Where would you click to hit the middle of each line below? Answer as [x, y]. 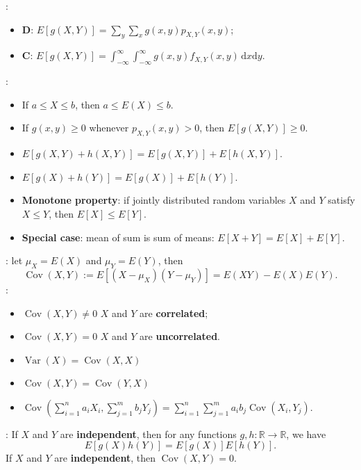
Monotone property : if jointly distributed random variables [154, 200]
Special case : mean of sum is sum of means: [118, 237]
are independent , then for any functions [148, 433]
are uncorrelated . [180, 336]
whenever [109, 128]
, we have [306, 433]
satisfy [342, 200]
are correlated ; [174, 313]
